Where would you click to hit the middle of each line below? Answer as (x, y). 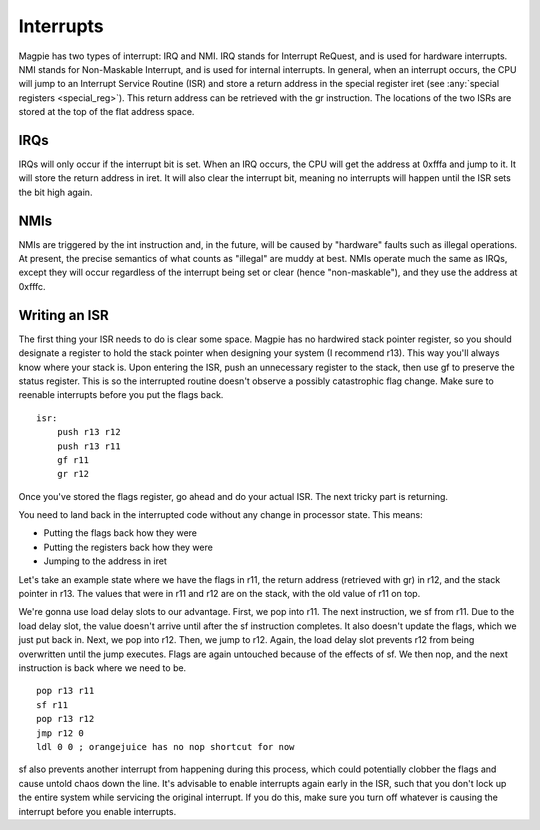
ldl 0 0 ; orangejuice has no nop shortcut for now (165, 746)
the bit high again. (55, 192)
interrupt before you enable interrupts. (97, 811)
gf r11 (73, 459)
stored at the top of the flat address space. (106, 112)
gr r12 (73, 474)
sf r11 (52, 704)
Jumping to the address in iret (105, 561)
